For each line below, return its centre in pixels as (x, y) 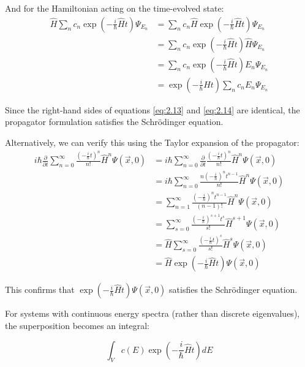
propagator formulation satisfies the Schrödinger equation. (114, 122)
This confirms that (40, 289)
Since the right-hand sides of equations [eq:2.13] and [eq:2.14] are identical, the (152, 109)
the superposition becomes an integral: (77, 325)
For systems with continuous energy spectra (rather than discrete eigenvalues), (152, 313)
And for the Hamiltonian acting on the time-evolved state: (115, 8)
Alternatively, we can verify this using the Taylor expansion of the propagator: (152, 142)
